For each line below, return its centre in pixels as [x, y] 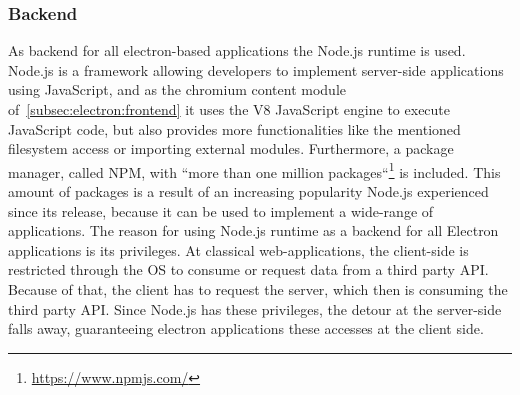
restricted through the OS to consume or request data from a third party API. [248, 269]
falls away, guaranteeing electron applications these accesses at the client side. [246, 328]
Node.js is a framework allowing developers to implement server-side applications [256, 69]
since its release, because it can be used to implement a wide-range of [221, 210]
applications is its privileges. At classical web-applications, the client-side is [238, 249]
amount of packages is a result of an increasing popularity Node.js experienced [248, 191]
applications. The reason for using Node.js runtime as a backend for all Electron [253, 230]
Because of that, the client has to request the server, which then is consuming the [258, 289]
